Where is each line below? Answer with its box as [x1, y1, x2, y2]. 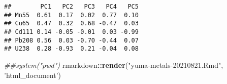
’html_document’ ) [4, 69, 61, 80]
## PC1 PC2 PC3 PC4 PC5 [4, 3, 139, 10]
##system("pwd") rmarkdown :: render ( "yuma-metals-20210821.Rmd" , [4, 59, 223, 70]
